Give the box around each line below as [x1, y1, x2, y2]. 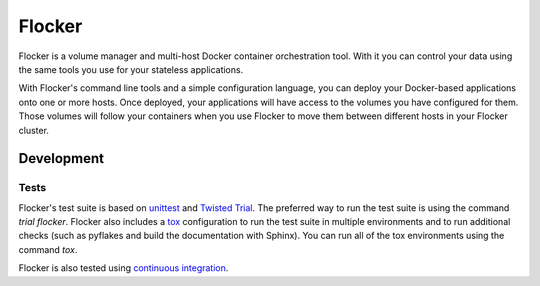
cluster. [18, 124, 50, 136]
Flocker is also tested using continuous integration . [18, 262, 229, 274]
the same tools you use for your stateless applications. [18, 63, 244, 75]
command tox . [18, 243, 78, 255]
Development [18, 150, 105, 167]
